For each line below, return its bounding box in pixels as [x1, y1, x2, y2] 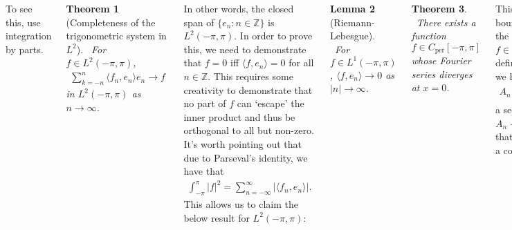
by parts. [6, 41, 44, 56]
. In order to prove [234, 28, 313, 43]
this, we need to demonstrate [183, 41, 307, 56]
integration [6, 28, 52, 43]
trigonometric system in [66, 28, 167, 43]
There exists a [416, 15, 476, 29]
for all [289, 55, 314, 70]
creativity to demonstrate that [183, 82, 313, 97]
